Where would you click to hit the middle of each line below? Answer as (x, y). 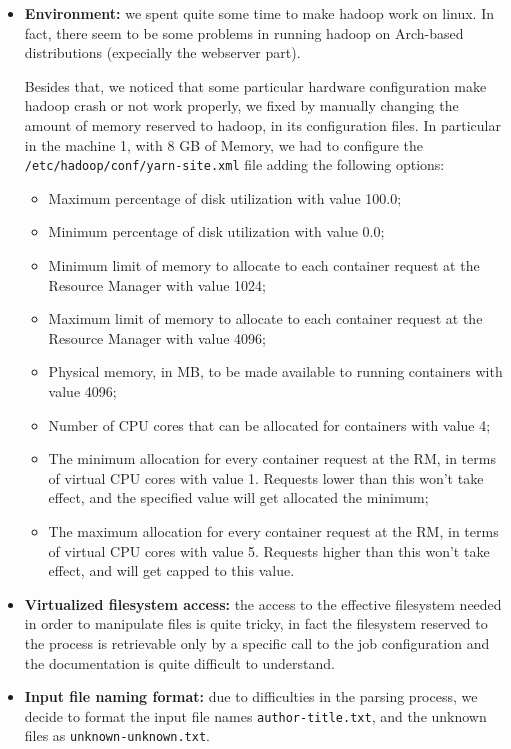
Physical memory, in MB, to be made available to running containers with (275, 371)
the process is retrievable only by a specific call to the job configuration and (257, 642)
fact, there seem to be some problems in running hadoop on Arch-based (244, 32)
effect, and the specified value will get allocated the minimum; (238, 497)
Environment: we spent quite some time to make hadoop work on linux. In (259, 13)
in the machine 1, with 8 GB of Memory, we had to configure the (223, 144)
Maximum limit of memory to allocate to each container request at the (265, 318)
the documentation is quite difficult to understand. (179, 662)
